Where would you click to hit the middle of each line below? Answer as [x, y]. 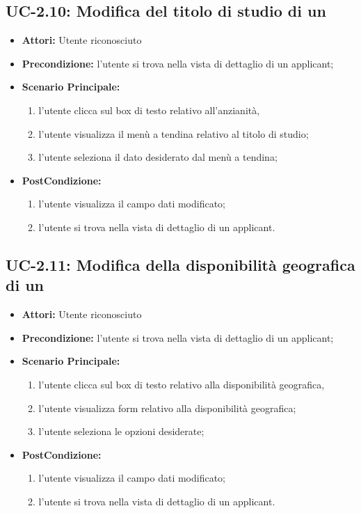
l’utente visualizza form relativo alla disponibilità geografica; [167, 408]
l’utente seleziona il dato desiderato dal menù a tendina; [158, 157]
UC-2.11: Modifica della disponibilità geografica [180, 264]
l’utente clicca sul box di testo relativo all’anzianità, [149, 110]
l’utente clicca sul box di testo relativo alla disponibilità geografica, [182, 384]
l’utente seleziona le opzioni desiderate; [121, 431]
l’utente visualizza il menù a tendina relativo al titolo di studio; [174, 133]
